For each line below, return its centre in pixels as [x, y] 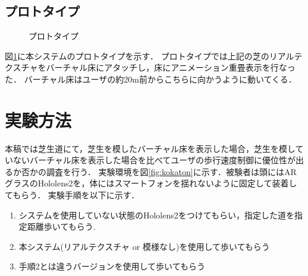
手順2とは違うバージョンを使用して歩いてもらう [112, 266]
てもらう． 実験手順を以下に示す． [72, 195]
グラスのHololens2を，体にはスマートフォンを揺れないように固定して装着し [151, 183]
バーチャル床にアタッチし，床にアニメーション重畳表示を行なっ [171, 67]
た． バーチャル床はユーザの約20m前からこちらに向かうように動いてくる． [151, 79]
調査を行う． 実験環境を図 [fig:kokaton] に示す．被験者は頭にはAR [171, 171]
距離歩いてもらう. [61, 226]
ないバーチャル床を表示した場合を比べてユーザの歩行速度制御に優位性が [154, 160]
